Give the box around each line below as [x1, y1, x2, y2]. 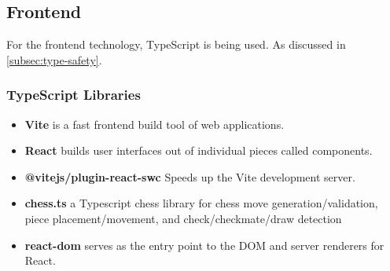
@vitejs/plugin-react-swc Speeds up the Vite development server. [24, 168, 355, 185]
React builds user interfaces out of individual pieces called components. [24, 142, 373, 159]
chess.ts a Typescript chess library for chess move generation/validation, [24, 195, 378, 211]
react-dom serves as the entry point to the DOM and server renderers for [24, 236, 384, 253]
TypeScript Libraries [6, 85, 141, 104]
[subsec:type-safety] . [6, 51, 102, 68]
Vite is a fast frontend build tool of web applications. [24, 115, 285, 132]
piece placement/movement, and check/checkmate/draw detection [24, 210, 342, 226]
